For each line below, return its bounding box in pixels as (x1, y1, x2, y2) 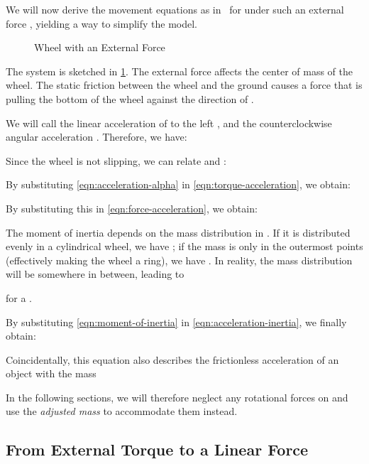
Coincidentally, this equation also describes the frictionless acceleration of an (6, 352, 339, 367)
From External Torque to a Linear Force (6, 438, 309, 460)
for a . (6, 290, 32, 305)
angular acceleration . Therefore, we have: (6, 129, 187, 144)
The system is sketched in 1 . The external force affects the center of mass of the (6, 63, 353, 78)
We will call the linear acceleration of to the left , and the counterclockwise (6, 115, 332, 130)
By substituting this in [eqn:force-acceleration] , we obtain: (6, 200, 258, 215)
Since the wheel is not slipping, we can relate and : (6, 153, 226, 168)
